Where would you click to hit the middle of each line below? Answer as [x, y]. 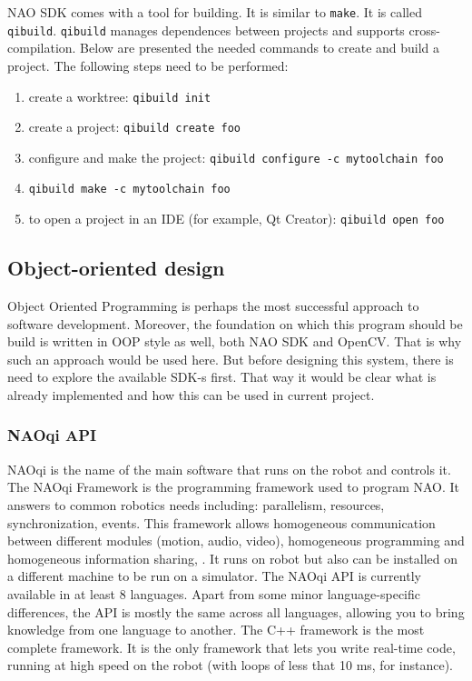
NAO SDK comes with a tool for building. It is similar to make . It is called [215, 12]
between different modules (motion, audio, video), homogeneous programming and [236, 541]
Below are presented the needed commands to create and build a [260, 48]
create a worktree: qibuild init [120, 96]
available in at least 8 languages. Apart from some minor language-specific [214, 593]
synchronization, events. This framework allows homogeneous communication [221, 522]
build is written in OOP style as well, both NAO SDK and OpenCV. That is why [235, 341]
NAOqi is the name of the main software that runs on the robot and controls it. [229, 469]
